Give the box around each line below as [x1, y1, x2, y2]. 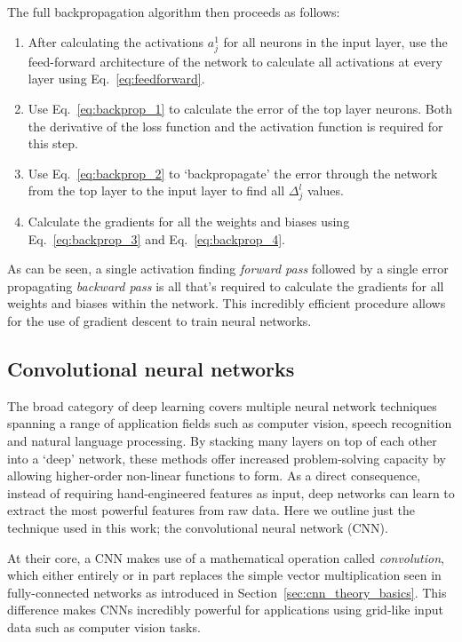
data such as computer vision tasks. [7, 617, 201, 636]
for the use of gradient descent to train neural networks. [7, 312, 312, 330]
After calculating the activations [28, 32, 204, 51]
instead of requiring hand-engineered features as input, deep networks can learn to [7, 483, 455, 502]
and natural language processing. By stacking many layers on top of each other [7, 432, 437, 449]
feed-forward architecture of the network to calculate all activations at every [28, 52, 442, 70]
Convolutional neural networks [7, 355, 295, 382]
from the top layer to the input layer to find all [28, 181, 285, 200]
